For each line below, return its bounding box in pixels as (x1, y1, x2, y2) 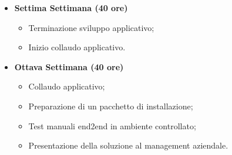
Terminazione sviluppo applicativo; (28, 21, 154, 33)
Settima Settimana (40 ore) (14, 2, 128, 13)
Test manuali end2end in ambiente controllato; (28, 119, 196, 132)
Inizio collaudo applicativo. (28, 41, 126, 53)
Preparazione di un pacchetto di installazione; (28, 99, 193, 112)
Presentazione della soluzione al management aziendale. (28, 139, 228, 151)
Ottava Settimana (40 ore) (14, 60, 124, 73)
